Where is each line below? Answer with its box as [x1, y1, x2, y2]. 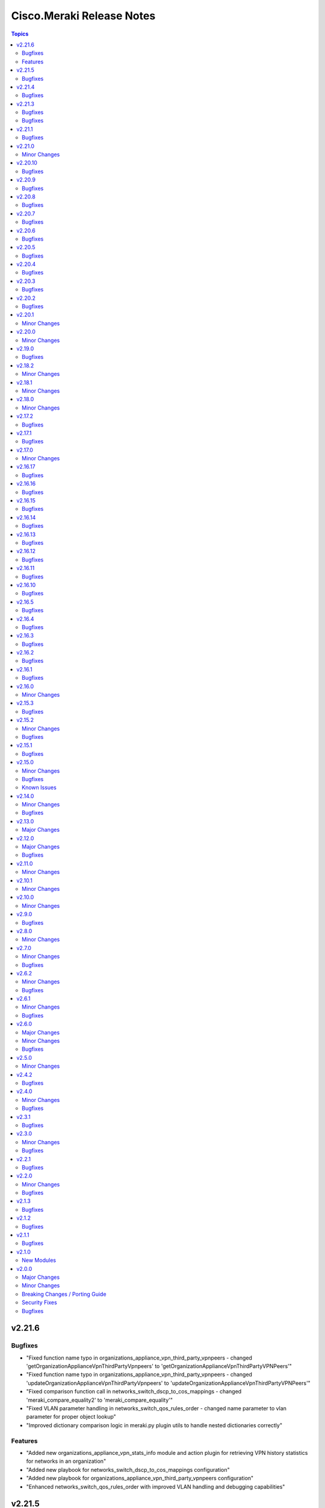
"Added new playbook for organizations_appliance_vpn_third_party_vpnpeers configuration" [26, 1475, 254, 1482]
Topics [11, 30, 29, 37]
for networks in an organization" [26, 1457, 107, 1465]
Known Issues [22, 784, 57, 791]
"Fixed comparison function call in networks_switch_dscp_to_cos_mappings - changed [26, 1388, 242, 1395]
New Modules [22, 1256, 57, 1264]
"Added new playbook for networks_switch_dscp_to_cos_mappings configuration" [26, 1466, 230, 1473]
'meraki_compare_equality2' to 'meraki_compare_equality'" [26, 1396, 173, 1404]
